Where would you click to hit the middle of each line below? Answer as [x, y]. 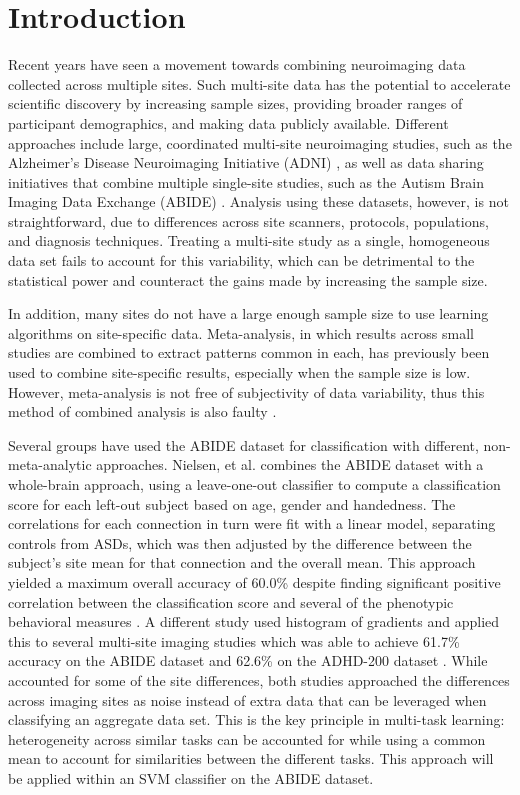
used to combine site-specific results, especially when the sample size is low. [239, 372]
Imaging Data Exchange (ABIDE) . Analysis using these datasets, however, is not [258, 201]
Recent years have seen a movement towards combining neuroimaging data [237, 64]
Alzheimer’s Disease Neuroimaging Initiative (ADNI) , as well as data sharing [246, 162]
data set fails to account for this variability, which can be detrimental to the [241, 260]
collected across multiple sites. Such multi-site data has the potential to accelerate [259, 83]
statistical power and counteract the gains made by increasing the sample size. [248, 279]
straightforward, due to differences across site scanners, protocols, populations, [248, 220]
